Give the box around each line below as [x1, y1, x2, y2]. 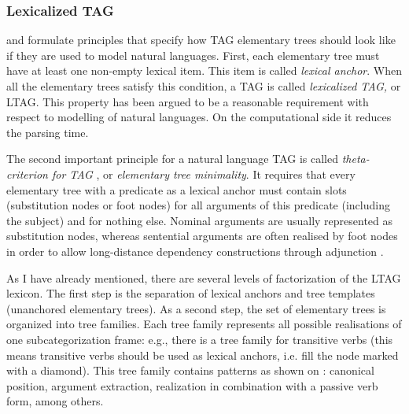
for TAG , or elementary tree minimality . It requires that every [51, 165, 356, 182]
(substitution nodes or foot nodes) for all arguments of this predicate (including [6, 197, 390, 213]
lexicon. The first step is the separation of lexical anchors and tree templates [6, 285, 375, 301]
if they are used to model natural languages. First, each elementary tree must [6, 46, 380, 63]
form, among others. [6, 393, 104, 409]
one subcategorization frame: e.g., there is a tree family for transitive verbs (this [6, 331, 393, 347]
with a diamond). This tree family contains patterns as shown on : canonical [6, 362, 374, 379]
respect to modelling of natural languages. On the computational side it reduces [6, 109, 392, 125]
